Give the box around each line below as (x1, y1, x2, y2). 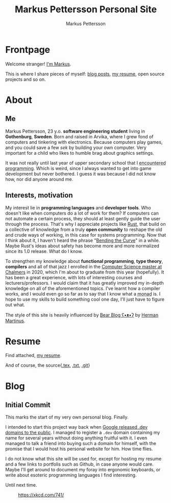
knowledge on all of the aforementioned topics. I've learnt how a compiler (5, 285, 160, 291)
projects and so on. (5, 76, 46, 82)
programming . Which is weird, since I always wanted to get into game (5, 165, 152, 171)
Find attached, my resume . (5, 352, 62, 359)
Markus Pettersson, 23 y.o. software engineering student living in (5, 128, 145, 134)
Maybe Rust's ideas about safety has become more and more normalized (5, 242, 160, 249)
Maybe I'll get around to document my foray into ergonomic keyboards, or (5, 467, 161, 473)
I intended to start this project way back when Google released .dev (5, 424, 148, 430)
